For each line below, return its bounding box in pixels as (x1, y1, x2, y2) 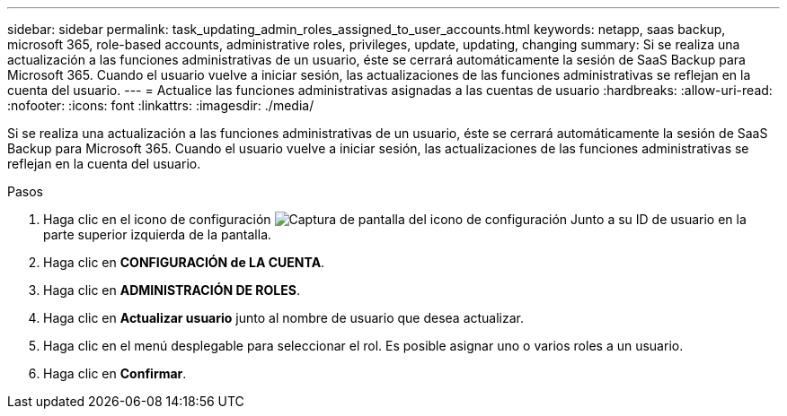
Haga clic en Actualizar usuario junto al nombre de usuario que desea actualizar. (43, 310, 525, 325)
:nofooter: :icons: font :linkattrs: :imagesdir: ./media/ (7, 98, 314, 113)
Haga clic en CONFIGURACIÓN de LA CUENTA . (43, 255, 325, 270)
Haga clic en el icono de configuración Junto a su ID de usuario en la (43, 212, 747, 227)
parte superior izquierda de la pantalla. (43, 227, 272, 242)
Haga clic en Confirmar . (43, 366, 187, 381)
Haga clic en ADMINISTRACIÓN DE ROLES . (43, 282, 300, 298)
